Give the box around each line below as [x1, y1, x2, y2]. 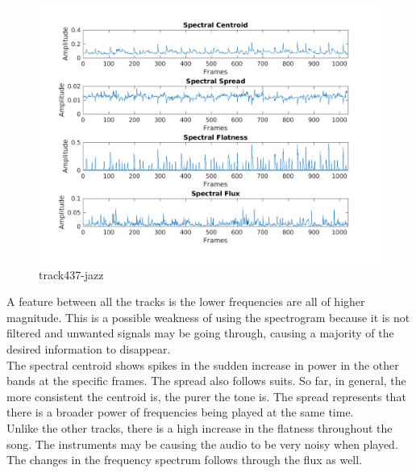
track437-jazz [39, 266, 104, 283]
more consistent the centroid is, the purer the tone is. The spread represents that [6, 387, 406, 404]
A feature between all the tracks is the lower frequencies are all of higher [6, 293, 365, 310]
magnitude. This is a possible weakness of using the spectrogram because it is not [6, 308, 410, 325]
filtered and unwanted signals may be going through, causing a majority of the [6, 324, 394, 341]
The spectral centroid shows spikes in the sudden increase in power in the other [6, 356, 399, 373]
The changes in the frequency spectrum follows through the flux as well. [6, 451, 363, 468]
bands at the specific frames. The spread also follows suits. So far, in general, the [6, 372, 406, 389]
